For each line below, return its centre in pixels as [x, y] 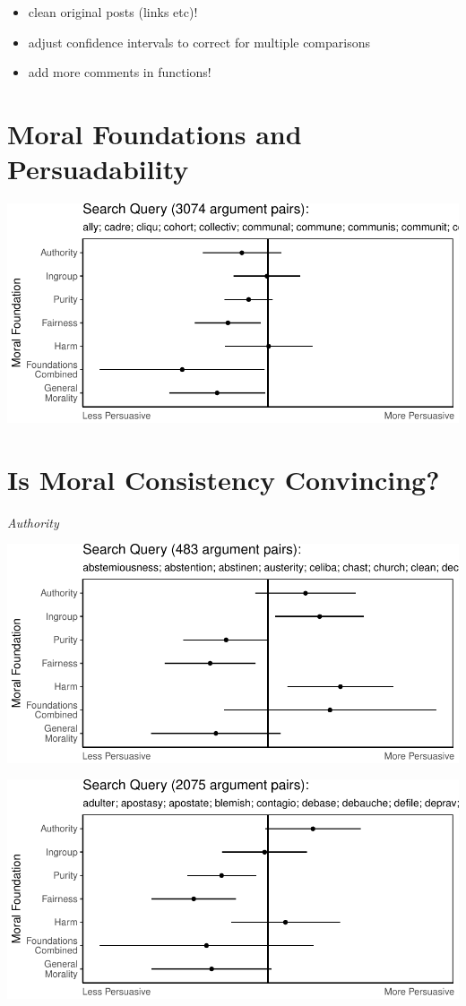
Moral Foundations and [155, 133]
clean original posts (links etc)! [113, 12]
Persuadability [98, 169]
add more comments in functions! [120, 72]
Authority [33, 522]
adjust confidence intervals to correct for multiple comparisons [199, 42]
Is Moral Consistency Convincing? [224, 479]
